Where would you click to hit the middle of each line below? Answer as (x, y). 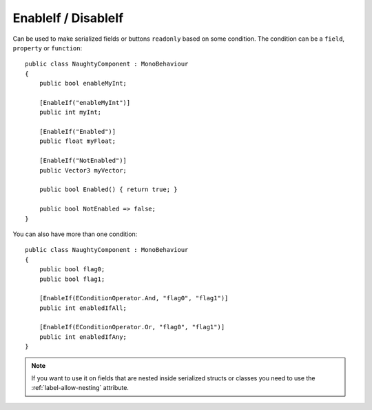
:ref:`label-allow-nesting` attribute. (80, 388)
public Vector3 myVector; (83, 170)
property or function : (48, 48)
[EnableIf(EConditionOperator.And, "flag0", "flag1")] (134, 298)
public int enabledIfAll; (83, 308)
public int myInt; (70, 113)
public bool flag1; (72, 279)
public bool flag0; (72, 270)
